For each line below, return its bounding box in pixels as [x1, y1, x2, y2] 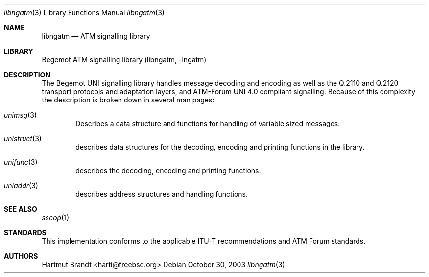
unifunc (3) [4, 158, 38, 166]
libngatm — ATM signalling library [42, 32, 150, 40]
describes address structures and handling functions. [75, 190, 248, 198]
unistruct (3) [4, 134, 42, 143]
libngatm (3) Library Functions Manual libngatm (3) [4, 8, 165, 17]
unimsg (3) [4, 111, 37, 119]
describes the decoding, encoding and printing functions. [75, 166, 261, 175]
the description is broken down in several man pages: [42, 96, 214, 104]
